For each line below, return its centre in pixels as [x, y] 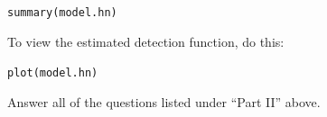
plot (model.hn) [53, 73]
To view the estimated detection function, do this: [146, 41]
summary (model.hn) [62, 13]
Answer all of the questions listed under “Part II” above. [164, 101]
